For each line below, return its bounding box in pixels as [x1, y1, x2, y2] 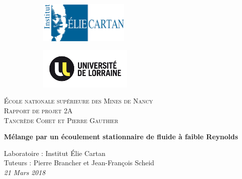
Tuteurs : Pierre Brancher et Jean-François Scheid [4, 157, 155, 168]
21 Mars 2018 [4, 167, 46, 177]
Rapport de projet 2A [4, 105, 73, 115]
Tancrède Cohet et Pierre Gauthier [4, 115, 118, 125]
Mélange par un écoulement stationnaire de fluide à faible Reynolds [4, 131, 238, 142]
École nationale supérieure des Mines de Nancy [4, 96, 153, 106]
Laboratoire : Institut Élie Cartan [4, 148, 106, 158]
